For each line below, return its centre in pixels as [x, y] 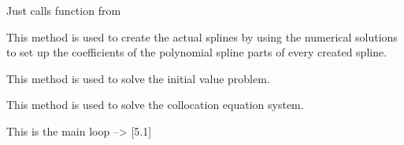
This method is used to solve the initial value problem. [138, 78]
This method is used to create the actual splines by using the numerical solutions [202, 36]
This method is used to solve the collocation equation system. [155, 105]
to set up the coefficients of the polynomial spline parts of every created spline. [197, 52]
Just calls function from [64, 10]
